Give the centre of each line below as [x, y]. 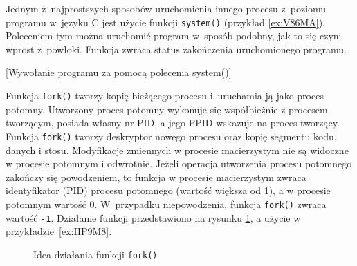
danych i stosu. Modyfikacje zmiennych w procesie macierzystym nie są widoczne [177, 150]
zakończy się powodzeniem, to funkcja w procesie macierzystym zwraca [156, 177]
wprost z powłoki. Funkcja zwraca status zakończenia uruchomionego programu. [176, 49]
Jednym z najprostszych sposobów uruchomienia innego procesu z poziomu [166, 8]
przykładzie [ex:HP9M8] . [59, 231]
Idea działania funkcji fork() [95, 254]
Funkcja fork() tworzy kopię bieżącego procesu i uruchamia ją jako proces [165, 96]
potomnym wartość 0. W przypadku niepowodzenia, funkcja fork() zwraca [166, 203]
